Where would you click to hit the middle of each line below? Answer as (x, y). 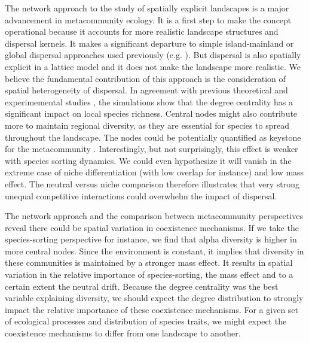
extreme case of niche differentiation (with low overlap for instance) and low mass (154, 172)
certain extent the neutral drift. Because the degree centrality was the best (142, 286)
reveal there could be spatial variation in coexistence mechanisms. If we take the (152, 227)
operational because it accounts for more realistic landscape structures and (142, 31)
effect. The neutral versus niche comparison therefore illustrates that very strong (152, 183)
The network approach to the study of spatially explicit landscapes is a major (147, 8)
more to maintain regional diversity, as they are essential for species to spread (147, 125)
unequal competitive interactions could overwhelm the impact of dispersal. (141, 195)
